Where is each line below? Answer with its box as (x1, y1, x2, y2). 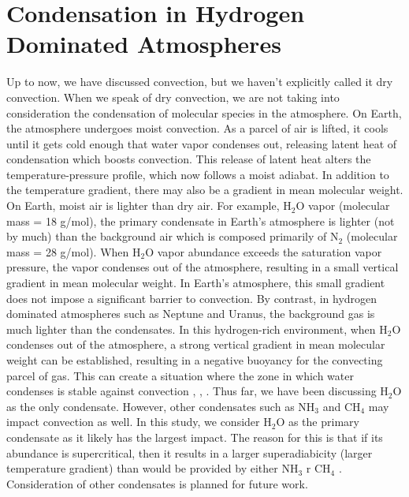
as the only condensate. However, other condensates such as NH (6, 398, 315, 414)
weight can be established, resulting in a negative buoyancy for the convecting (6, 352, 383, 368)
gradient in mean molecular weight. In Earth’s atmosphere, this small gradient (6, 275, 385, 291)
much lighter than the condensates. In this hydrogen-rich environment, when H (6, 320, 388, 337)
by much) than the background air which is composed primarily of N (6, 228, 339, 245)
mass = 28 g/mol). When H (6, 243, 141, 260)
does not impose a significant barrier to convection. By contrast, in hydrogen (6, 290, 377, 306)
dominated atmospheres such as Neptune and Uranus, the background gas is (6, 305, 375, 322)
